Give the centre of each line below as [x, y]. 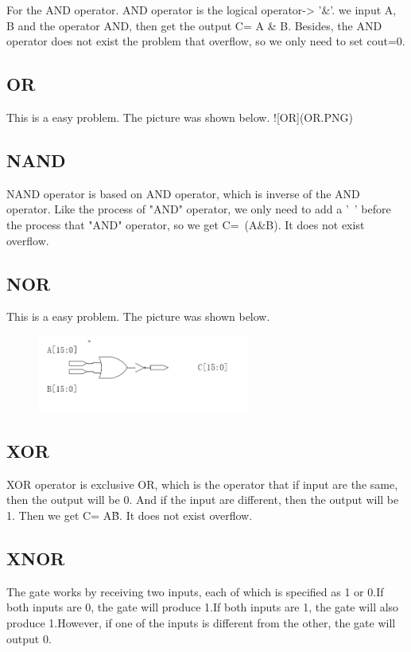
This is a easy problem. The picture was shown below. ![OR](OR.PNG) [180, 117]
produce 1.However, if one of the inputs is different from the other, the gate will [201, 622]
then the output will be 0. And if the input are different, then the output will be [203, 500]
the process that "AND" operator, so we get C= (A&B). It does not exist [186, 224]
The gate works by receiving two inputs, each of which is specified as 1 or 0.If [195, 591]
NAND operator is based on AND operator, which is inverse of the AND [183, 193]
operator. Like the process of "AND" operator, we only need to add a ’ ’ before [199, 209]
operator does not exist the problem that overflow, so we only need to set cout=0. [206, 41]
